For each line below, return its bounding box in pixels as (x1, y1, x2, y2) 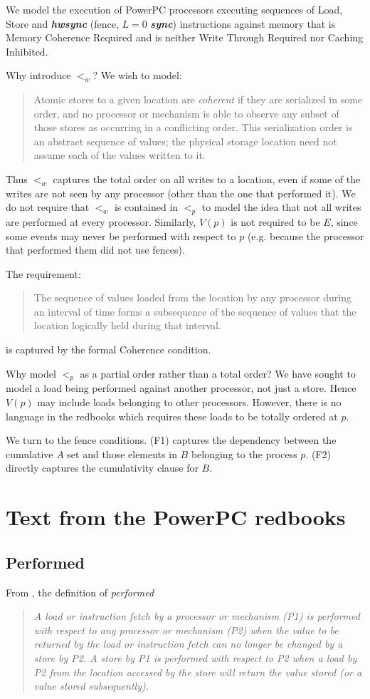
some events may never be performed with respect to (6, 228, 236, 243)
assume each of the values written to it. (33, 147, 206, 162)
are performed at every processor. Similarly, (6, 214, 196, 229)
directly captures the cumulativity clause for (6, 460, 199, 475)
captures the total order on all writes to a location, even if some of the (53, 171, 361, 186)
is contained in (114, 200, 179, 214)
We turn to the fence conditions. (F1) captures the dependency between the (6, 433, 337, 447)
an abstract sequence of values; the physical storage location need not (33, 133, 337, 148)
